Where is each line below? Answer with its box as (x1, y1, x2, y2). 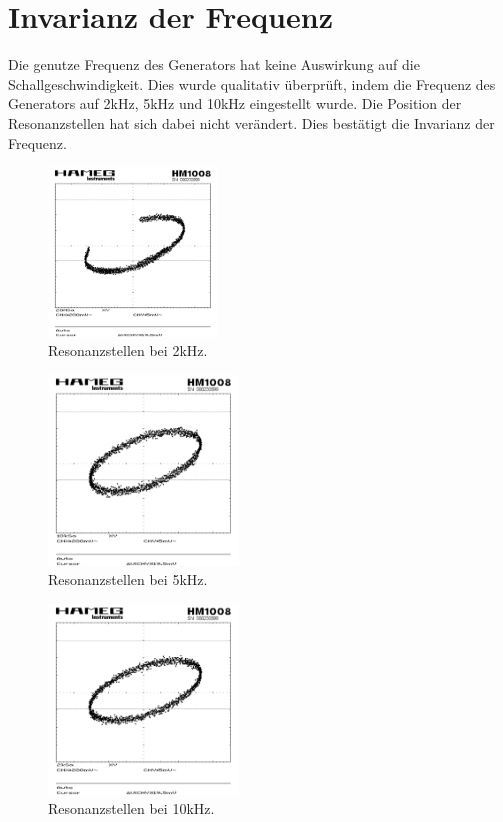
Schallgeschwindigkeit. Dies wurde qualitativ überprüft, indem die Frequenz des (8, 73, 496, 94)
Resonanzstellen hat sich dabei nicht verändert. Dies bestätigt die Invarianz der (8, 112, 495, 133)
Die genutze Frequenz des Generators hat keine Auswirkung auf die (8, 54, 420, 75)
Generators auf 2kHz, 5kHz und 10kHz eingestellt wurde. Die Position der (8, 93, 462, 114)
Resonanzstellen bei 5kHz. (48, 569, 208, 590)
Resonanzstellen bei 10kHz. (48, 798, 215, 819)
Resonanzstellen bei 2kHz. (48, 340, 208, 361)
